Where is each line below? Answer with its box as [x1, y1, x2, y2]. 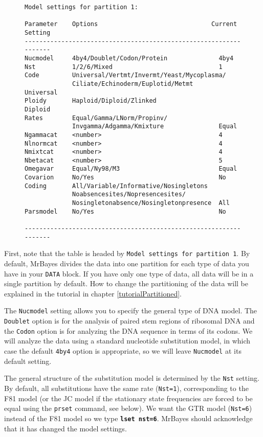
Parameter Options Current [25, 20, 237, 28]
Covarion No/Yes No [25, 174, 226, 181]
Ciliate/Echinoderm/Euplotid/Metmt [72, 80, 193, 87]
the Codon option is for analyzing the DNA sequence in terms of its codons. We [4, 325, 253, 336]
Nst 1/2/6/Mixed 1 [25, 63, 223, 71]
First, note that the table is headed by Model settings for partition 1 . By [4, 248, 250, 259]
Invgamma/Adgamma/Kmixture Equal [72, 123, 237, 130]
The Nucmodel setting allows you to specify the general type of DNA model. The [4, 305, 257, 316]
